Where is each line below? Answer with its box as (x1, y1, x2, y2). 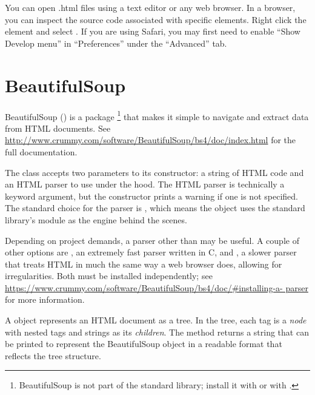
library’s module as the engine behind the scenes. (5, 213, 187, 226)
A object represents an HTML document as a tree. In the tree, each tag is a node (5, 314, 307, 326)
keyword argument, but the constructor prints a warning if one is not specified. (5, 189, 298, 202)
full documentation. (5, 145, 78, 158)
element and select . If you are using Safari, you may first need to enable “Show (5, 25, 300, 38)
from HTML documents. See (5, 121, 111, 134)
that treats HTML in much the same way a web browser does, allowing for (5, 257, 282, 270)
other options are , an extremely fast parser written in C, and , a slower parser (5, 246, 297, 258)
